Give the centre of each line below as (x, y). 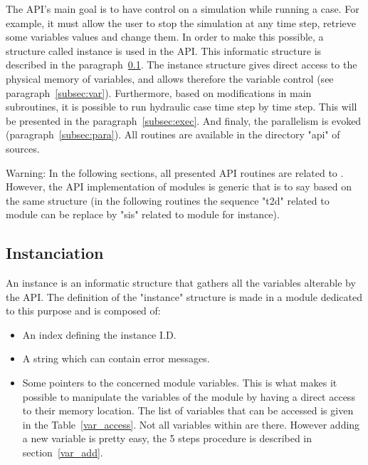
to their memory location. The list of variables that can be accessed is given (188, 410)
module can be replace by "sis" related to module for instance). (143, 214)
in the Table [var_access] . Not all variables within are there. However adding (191, 424)
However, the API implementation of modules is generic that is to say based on (179, 186)
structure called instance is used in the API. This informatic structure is (164, 50)
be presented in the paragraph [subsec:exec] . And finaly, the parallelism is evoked (184, 120)
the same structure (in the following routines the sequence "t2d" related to (168, 200)
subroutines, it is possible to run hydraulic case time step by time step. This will (182, 107)
